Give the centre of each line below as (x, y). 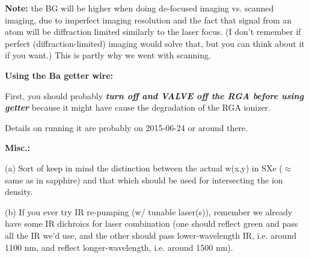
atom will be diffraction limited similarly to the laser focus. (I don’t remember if (153, 32)
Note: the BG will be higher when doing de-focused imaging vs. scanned (139, 8)
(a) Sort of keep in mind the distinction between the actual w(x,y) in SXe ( (144, 167)
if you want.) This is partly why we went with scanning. (108, 55)
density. (19, 192)
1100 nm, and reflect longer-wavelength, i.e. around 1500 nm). (119, 247)
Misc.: (18, 148)
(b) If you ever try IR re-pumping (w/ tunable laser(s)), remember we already (149, 211)
